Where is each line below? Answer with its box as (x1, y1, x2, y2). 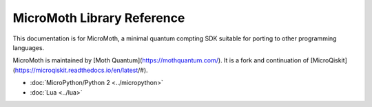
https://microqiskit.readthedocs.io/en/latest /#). (14, 66, 148, 74)
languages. (12, 43, 45, 51)
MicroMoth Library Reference (12, 10, 185, 25)
